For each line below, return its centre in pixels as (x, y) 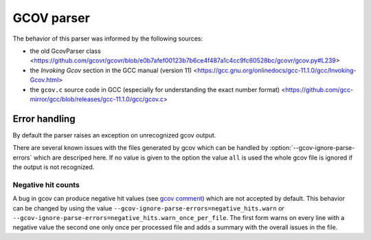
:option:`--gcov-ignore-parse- (312, 148)
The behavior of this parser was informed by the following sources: (108, 39)
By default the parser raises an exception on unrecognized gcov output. (114, 135)
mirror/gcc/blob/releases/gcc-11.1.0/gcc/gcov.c (97, 99)
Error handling (44, 119)
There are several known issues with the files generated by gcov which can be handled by (140, 148)
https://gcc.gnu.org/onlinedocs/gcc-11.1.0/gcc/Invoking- (277, 70)
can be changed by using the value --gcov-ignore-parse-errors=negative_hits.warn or (148, 208)
